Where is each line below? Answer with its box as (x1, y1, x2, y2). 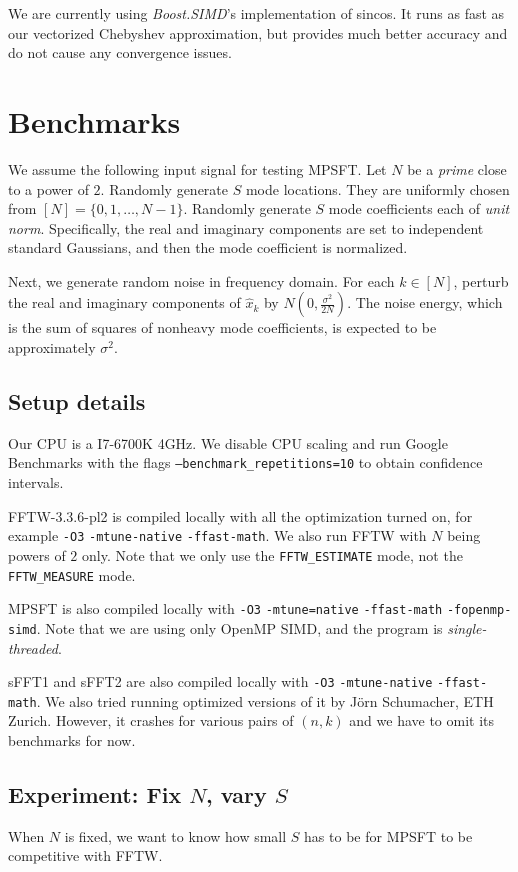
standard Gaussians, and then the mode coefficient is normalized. (8, 237, 408, 258)
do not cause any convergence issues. (8, 42, 232, 63)
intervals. (8, 472, 64, 493)
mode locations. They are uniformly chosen (245, 178, 510, 199)
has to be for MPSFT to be (304, 825, 473, 846)
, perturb (453, 270, 509, 291)
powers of (8, 544, 66, 565)
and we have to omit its (349, 710, 495, 731)
